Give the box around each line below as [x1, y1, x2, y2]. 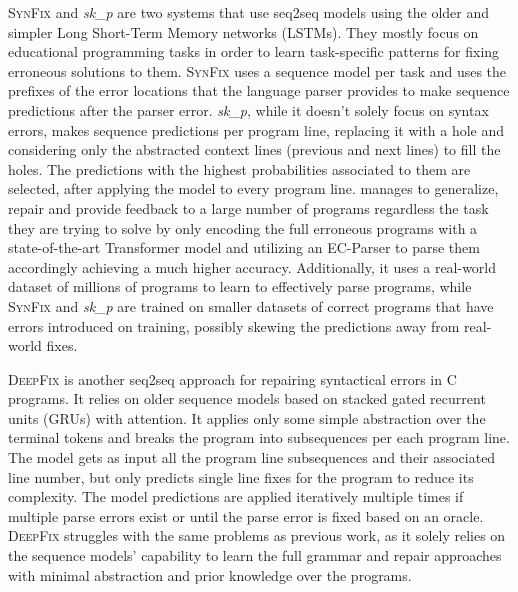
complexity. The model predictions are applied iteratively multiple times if [8, 486, 464, 507]
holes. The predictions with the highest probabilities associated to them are [8, 158, 471, 179]
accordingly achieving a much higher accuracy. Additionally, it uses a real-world [8, 256, 497, 277]
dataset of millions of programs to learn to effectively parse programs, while [8, 276, 472, 297]
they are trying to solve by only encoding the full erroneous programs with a [8, 217, 478, 238]
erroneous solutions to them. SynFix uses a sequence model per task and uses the [8, 60, 507, 81]
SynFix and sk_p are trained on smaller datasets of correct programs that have [8, 295, 494, 316]
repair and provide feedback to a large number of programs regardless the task [8, 197, 489, 218]
